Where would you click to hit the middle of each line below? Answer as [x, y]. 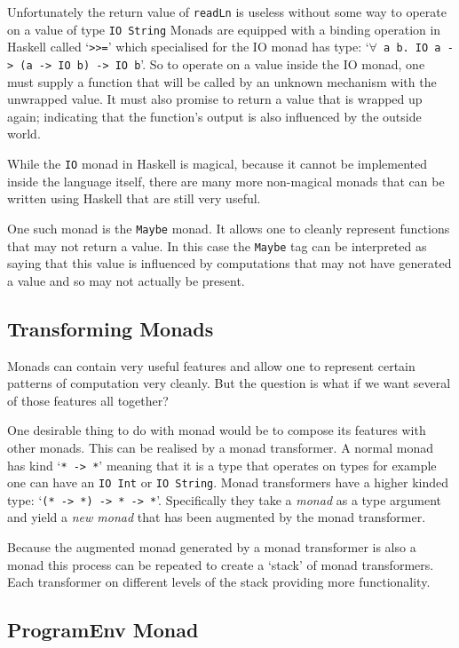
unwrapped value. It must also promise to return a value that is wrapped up [215, 99]
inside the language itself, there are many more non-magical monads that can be [226, 181]
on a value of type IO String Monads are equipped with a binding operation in [224, 29]
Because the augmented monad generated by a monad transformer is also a [212, 547]
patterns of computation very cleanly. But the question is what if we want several [229, 383]
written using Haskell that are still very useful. [134, 198]
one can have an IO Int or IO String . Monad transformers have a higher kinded [228, 482]
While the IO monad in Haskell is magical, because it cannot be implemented [218, 163]
